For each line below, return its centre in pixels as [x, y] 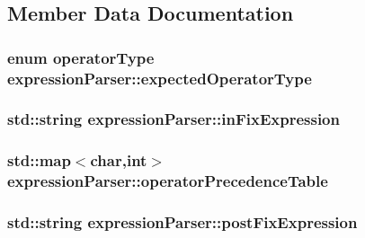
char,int [119, 160]
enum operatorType [81, 57]
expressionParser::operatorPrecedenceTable [168, 181]
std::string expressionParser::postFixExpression [182, 222]
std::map [39, 160]
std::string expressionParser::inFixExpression [174, 119]
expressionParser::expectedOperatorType [160, 78]
